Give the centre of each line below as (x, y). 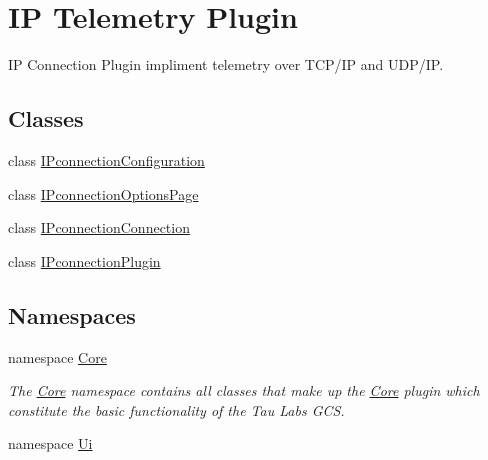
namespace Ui (50, 443)
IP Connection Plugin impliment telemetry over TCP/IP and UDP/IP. (226, 64)
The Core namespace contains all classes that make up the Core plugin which (244, 390)
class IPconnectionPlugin (84, 260)
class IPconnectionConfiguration (106, 159)
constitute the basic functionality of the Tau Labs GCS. (176, 409)
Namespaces (72, 314)
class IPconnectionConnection (99, 227)
